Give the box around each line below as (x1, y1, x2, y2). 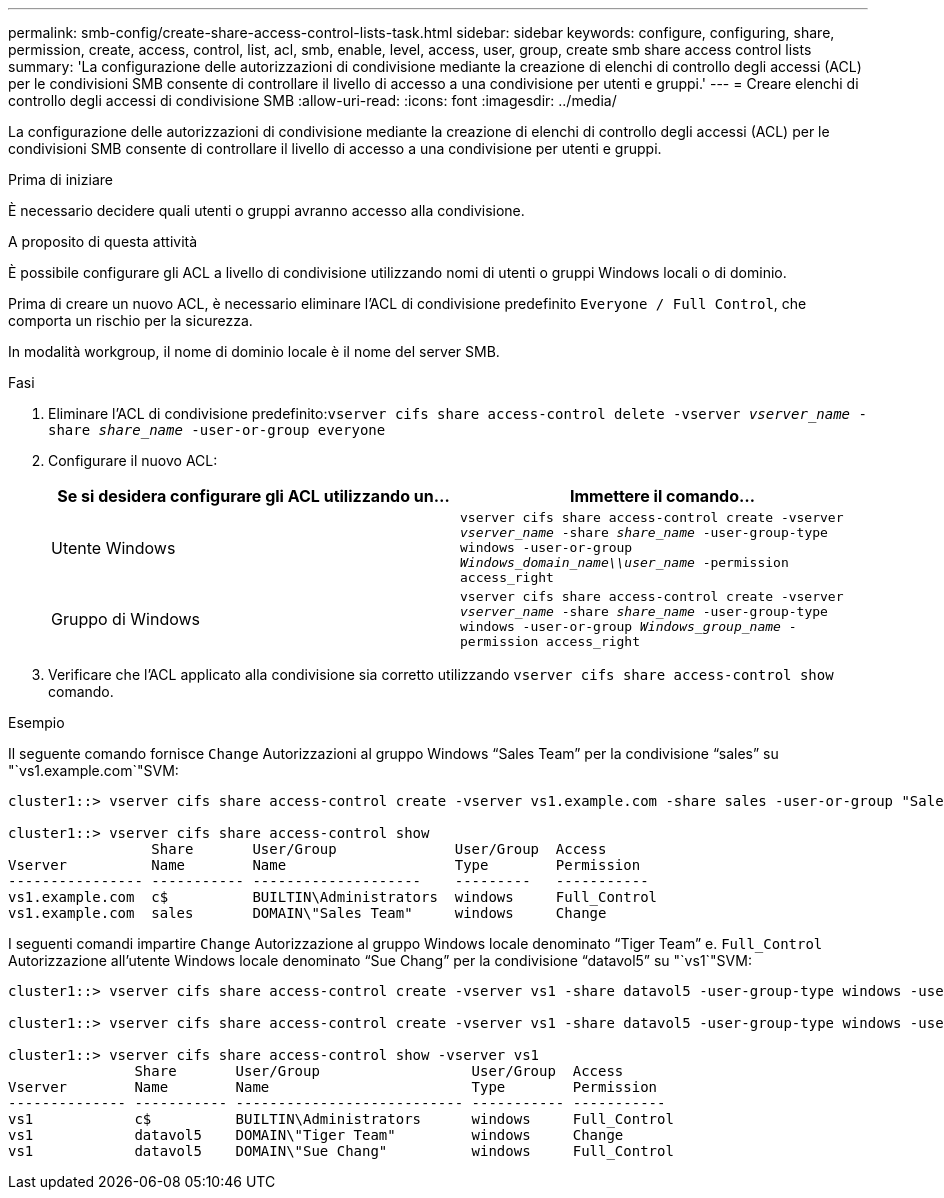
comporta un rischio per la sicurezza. (8, 312, 253, 329)
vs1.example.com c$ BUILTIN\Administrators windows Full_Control (8, 889, 658, 905)
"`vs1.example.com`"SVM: (8, 762, 179, 779)
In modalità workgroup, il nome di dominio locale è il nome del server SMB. (8, 343, 500, 360)
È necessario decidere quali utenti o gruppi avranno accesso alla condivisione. (8, 202, 525, 219)
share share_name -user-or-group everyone (48, 422, 386, 438)
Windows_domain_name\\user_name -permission (460, 555, 789, 570)
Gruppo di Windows (51, 609, 201, 629)
